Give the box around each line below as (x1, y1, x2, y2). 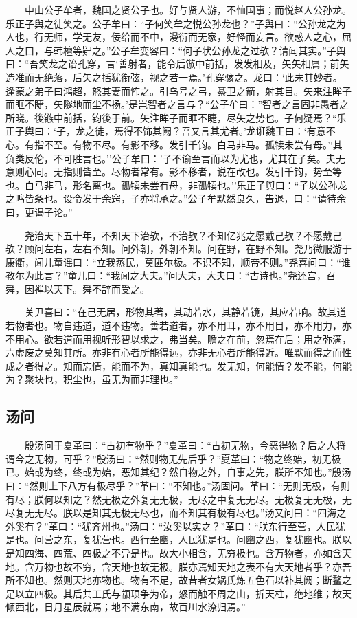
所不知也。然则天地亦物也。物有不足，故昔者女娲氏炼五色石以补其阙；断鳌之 (5, 573, 352, 587)
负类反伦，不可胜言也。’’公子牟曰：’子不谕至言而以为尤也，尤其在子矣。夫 (5, 151, 336, 165)
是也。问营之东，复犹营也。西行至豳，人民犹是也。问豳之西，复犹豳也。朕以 (5, 532, 352, 547)
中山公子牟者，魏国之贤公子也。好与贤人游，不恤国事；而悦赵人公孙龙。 (24, 3, 352, 16)
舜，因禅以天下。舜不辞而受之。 (5, 281, 150, 296)
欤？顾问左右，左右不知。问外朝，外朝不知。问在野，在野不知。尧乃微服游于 (5, 241, 352, 256)
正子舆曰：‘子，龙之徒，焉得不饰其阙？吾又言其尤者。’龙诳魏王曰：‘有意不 (5, 124, 336, 138)
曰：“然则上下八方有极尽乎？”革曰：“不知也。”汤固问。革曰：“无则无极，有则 (5, 478, 351, 493)
